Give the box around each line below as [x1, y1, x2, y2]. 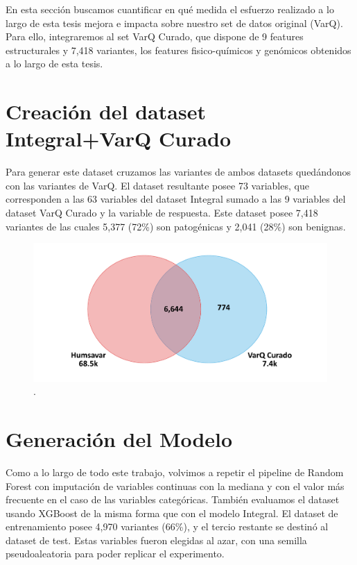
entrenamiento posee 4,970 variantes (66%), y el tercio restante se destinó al [6, 519, 329, 534]
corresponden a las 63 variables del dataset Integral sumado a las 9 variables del [6, 192, 346, 206]
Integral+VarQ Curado [6, 124, 232, 153]
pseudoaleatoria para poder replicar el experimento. [6, 546, 225, 561]
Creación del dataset [6, 97, 206, 126]
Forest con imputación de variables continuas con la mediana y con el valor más [6, 478, 345, 493]
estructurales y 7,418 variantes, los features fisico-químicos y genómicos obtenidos [6, 42, 351, 57]
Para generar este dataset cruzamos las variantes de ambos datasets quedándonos [6, 165, 351, 179]
